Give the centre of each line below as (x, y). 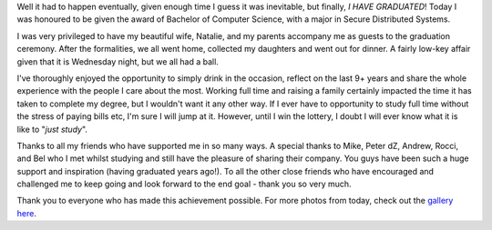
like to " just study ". (52, 129)
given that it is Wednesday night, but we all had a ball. (118, 61)
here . (26, 213)
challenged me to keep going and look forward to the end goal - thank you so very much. (184, 184)
